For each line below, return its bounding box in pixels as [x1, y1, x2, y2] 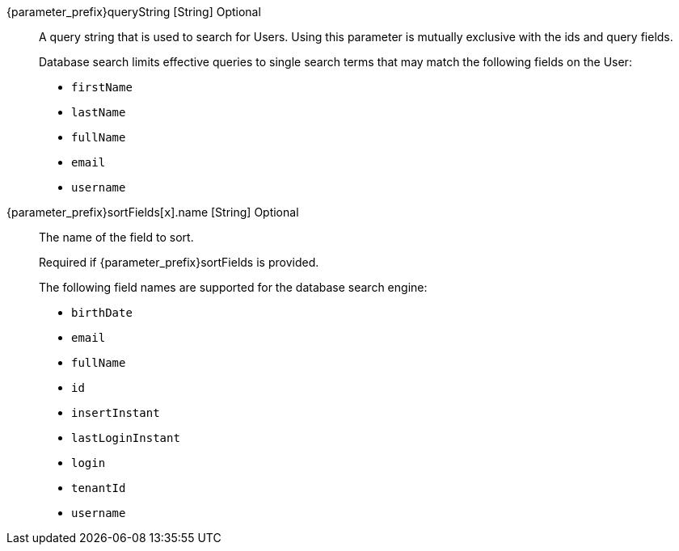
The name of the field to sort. [39, 230, 194, 244]
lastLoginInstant [71, 431, 180, 444]
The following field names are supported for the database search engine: [39, 280, 428, 294]
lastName [71, 106, 126, 119]
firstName [71, 81, 133, 94]
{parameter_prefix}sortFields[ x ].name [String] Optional [6, 205, 299, 219]
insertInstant [71, 406, 160, 419]
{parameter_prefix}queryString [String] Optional [6, 5, 261, 19]
